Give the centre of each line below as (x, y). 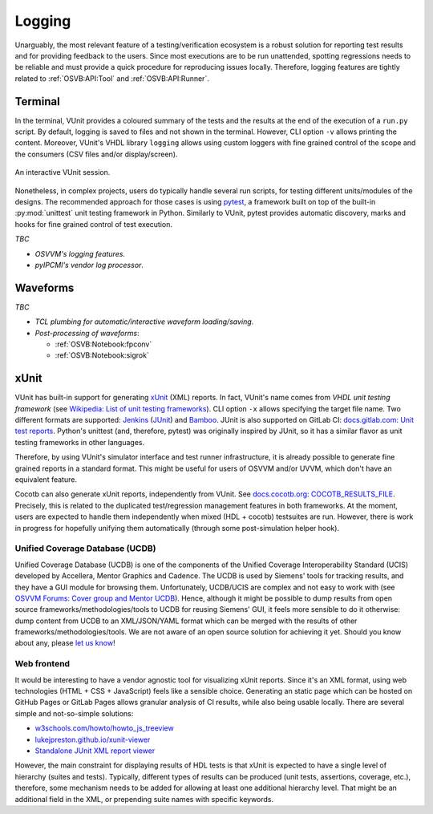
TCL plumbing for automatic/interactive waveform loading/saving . (144, 322)
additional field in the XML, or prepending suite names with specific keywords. (144, 799)
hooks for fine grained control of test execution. (93, 224)
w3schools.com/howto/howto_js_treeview (104, 728)
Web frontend (42, 664)
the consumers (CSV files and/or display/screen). (96, 154)
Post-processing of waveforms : (87, 333)
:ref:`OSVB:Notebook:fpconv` (103, 344)
